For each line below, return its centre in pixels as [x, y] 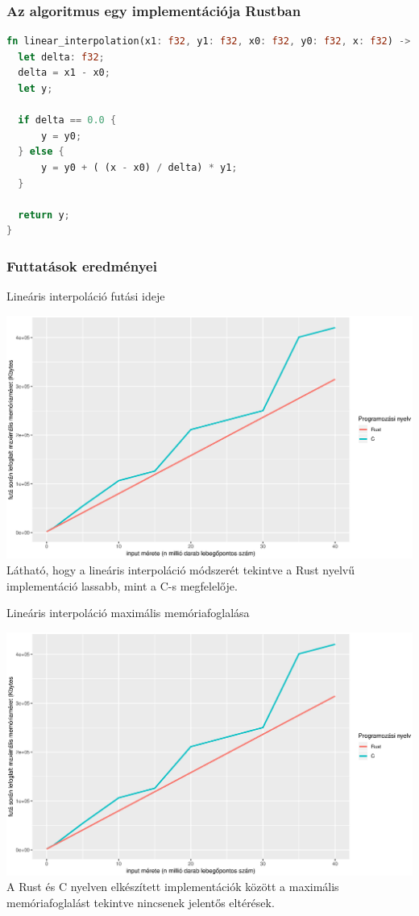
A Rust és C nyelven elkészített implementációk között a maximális [173, 887]
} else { [41, 152]
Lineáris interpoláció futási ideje [86, 296]
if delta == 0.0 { [67, 120]
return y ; [44, 215]
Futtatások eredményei [82, 265]
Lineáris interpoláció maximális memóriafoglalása [128, 613]
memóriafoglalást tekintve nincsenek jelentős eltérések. [141, 902]
